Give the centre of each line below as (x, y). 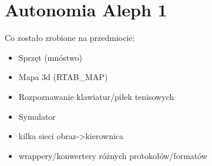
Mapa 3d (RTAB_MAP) (63, 77)
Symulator (37, 116)
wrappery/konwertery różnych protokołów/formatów (113, 155)
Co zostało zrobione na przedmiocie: (70, 38)
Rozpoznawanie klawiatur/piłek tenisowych (96, 96)
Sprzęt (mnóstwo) (51, 57)
